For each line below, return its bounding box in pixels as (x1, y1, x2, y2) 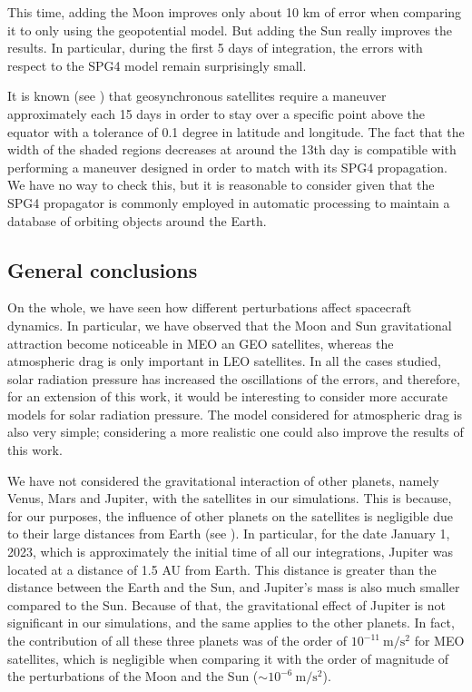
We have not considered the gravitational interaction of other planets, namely (7, 470, 439, 489)
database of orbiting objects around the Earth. (7, 211, 267, 230)
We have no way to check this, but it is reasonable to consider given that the (7, 175, 435, 194)
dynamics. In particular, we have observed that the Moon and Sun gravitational (7, 315, 452, 334)
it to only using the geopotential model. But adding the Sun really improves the (7, 20, 453, 39)
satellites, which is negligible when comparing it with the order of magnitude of (7, 648, 449, 667)
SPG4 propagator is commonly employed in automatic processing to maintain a (7, 193, 450, 212)
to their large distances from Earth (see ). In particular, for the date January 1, (7, 524, 450, 543)
